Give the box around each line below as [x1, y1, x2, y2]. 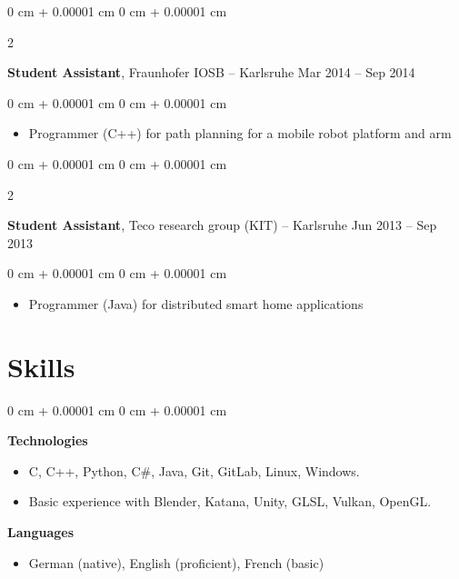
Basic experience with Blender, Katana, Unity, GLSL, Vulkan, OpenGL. [28, 492, 432, 511]
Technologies [7, 431, 88, 450]
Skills [7, 347, 75, 384]
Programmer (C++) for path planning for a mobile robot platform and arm [28, 124, 452, 143]
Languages [7, 523, 75, 542]
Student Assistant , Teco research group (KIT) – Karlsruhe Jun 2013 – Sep [7, 215, 437, 235]
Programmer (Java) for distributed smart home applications [28, 294, 364, 313]
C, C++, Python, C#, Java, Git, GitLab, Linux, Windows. [28, 461, 360, 480]
